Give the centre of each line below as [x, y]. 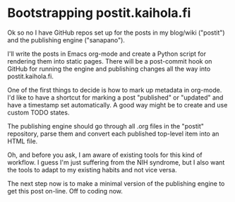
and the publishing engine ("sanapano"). [66, 40]
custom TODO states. [38, 112]
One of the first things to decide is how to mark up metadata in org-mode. [115, 90]
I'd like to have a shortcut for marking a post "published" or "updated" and [115, 97]
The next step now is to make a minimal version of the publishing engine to [116, 183]
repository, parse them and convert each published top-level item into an [113, 133]
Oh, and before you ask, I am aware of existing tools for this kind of [105, 155]
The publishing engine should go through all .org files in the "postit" [106, 126]
